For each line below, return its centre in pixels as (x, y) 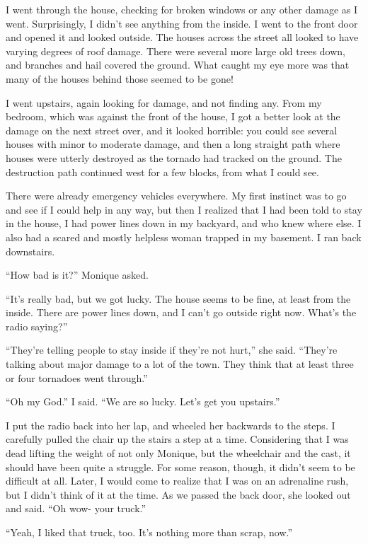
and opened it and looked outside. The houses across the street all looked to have (182, 37)
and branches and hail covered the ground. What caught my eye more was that (178, 65)
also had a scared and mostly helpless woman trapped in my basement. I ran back (184, 237)
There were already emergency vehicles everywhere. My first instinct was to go (176, 196)
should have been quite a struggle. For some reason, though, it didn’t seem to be (180, 467)
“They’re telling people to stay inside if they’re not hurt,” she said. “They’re (172, 350)
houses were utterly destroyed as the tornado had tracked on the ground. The (174, 157)
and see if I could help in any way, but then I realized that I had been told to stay (184, 209)
